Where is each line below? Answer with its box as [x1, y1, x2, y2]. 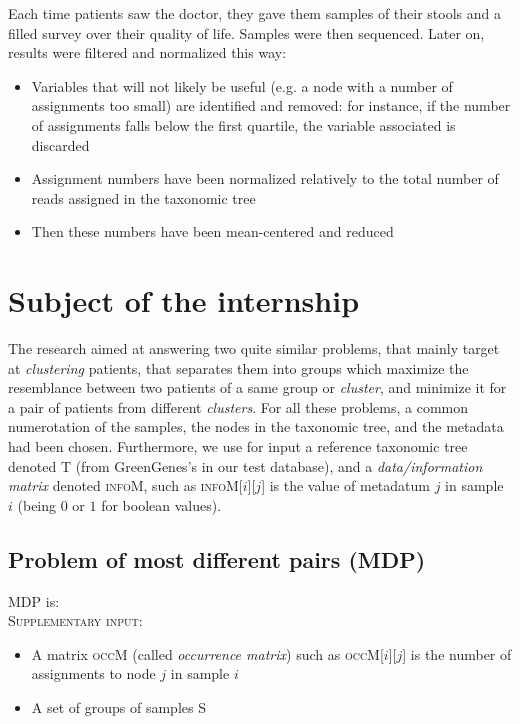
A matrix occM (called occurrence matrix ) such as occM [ [31, 643, 384, 664]
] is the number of [402, 643, 512, 664]
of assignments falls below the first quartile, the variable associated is [31, 114, 456, 135]
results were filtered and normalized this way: [8, 42, 287, 63]
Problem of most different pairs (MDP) [8, 543, 426, 574]
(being [17, 494, 57, 515]
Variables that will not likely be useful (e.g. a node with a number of [31, 75, 453, 96]
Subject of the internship [8, 280, 360, 321]
